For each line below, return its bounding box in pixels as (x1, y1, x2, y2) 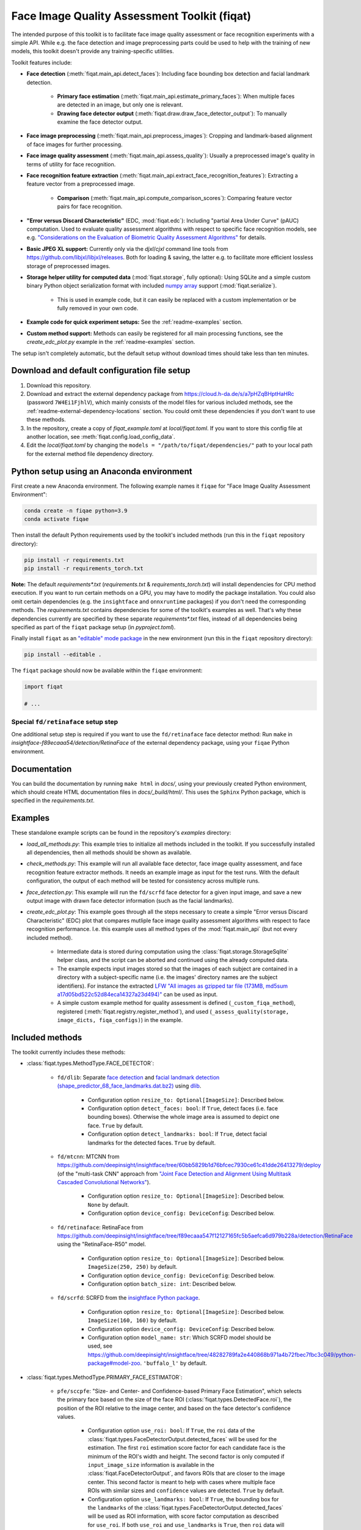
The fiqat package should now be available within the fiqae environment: (11, 667, 203, 674)
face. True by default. (87, 1122, 144, 1129)
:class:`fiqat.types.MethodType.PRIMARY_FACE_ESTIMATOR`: (26, 1373, 183, 1381)
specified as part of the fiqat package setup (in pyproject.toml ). (11, 624, 176, 631)
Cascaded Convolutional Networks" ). (57, 1179, 151, 1186)
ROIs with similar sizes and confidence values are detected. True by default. (87, 1487, 285, 1495)
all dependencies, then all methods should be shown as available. (26, 849, 192, 856)
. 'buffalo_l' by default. (140, 1359, 208, 1367)
